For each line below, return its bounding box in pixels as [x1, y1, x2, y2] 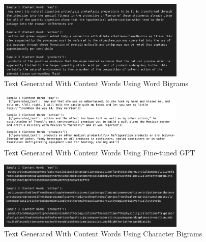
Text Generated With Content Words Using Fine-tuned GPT [4, 147, 195, 157]
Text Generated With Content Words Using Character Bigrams [4, 228, 202, 239]
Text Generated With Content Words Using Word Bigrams [4, 78, 188, 89]
